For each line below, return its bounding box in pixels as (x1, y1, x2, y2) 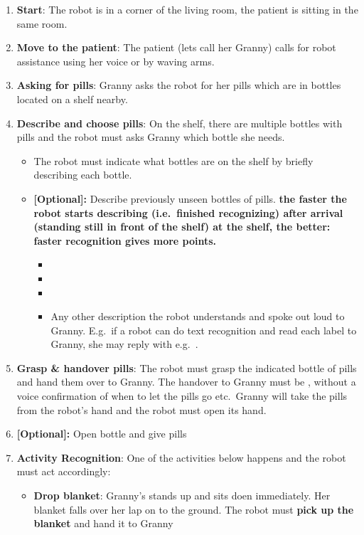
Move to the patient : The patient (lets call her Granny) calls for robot (16, 40, 336, 55)
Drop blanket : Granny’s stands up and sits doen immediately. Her (33, 488, 331, 503)
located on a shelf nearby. (16, 91, 128, 106)
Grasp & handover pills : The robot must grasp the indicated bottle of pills (16, 360, 357, 375)
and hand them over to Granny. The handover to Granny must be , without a (16, 374, 356, 389)
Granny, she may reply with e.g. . (50, 337, 198, 351)
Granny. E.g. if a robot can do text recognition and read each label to (50, 322, 357, 337)
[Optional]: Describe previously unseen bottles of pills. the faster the (33, 191, 347, 206)
